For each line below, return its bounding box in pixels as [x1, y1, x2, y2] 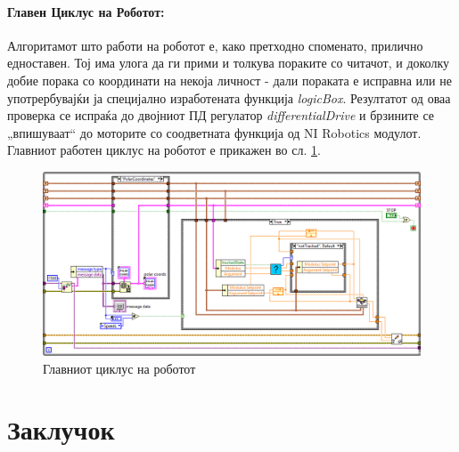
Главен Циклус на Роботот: [7, 2, 165, 20]
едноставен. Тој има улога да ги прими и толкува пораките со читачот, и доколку [7, 53, 450, 72]
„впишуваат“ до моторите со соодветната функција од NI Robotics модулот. [7, 123, 422, 141]
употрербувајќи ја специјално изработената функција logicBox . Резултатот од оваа [7, 88, 451, 107]
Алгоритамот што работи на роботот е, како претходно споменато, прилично [7, 36, 423, 54]
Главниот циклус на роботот [43, 359, 196, 377]
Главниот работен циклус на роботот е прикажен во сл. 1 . [7, 141, 321, 159]
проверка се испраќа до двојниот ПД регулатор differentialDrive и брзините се [7, 106, 435, 125]
